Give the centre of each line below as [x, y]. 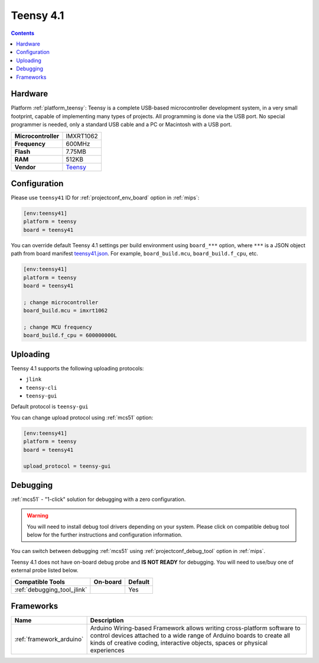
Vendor [25, 167]
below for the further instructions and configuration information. [105, 535]
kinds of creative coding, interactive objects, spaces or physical [179, 643]
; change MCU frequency [58, 327]
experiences [107, 651]
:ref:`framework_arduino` [49, 639]
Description [107, 620]
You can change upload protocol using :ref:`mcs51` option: [82, 418]
